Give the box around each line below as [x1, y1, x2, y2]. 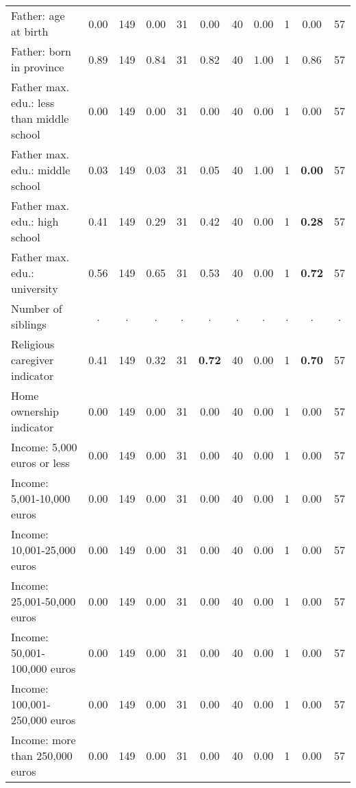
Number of [11, 300, 62, 316]
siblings [11, 316, 47, 332]
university [11, 280, 58, 296]
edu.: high [11, 213, 59, 229]
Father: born [11, 43, 71, 59]
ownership [11, 403, 59, 419]
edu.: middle [11, 162, 71, 178]
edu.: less [11, 95, 55, 110]
